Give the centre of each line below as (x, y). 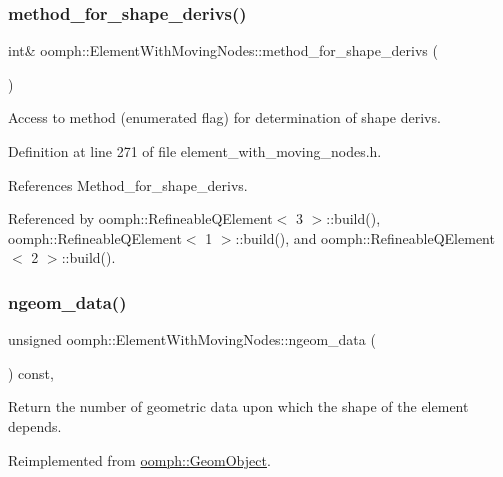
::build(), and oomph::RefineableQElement (365, 237)
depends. (35, 425)
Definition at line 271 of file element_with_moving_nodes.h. (195, 151)
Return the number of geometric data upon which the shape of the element (238, 406)
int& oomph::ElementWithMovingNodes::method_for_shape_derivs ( (223, 50)
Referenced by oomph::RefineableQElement (140, 218)
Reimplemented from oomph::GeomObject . (139, 459)
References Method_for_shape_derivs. (128, 184)
